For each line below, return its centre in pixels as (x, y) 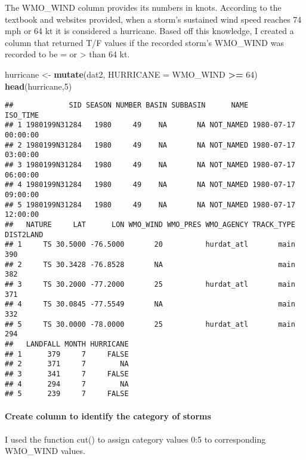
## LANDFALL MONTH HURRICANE (67, 344)
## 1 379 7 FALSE (67, 354)
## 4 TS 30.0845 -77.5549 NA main (150, 304)
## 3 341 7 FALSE (67, 374)
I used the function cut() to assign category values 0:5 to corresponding (135, 439)
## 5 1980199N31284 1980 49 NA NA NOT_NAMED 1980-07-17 (150, 205)
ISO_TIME (22, 115)
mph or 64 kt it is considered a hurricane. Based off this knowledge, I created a (149, 31)
